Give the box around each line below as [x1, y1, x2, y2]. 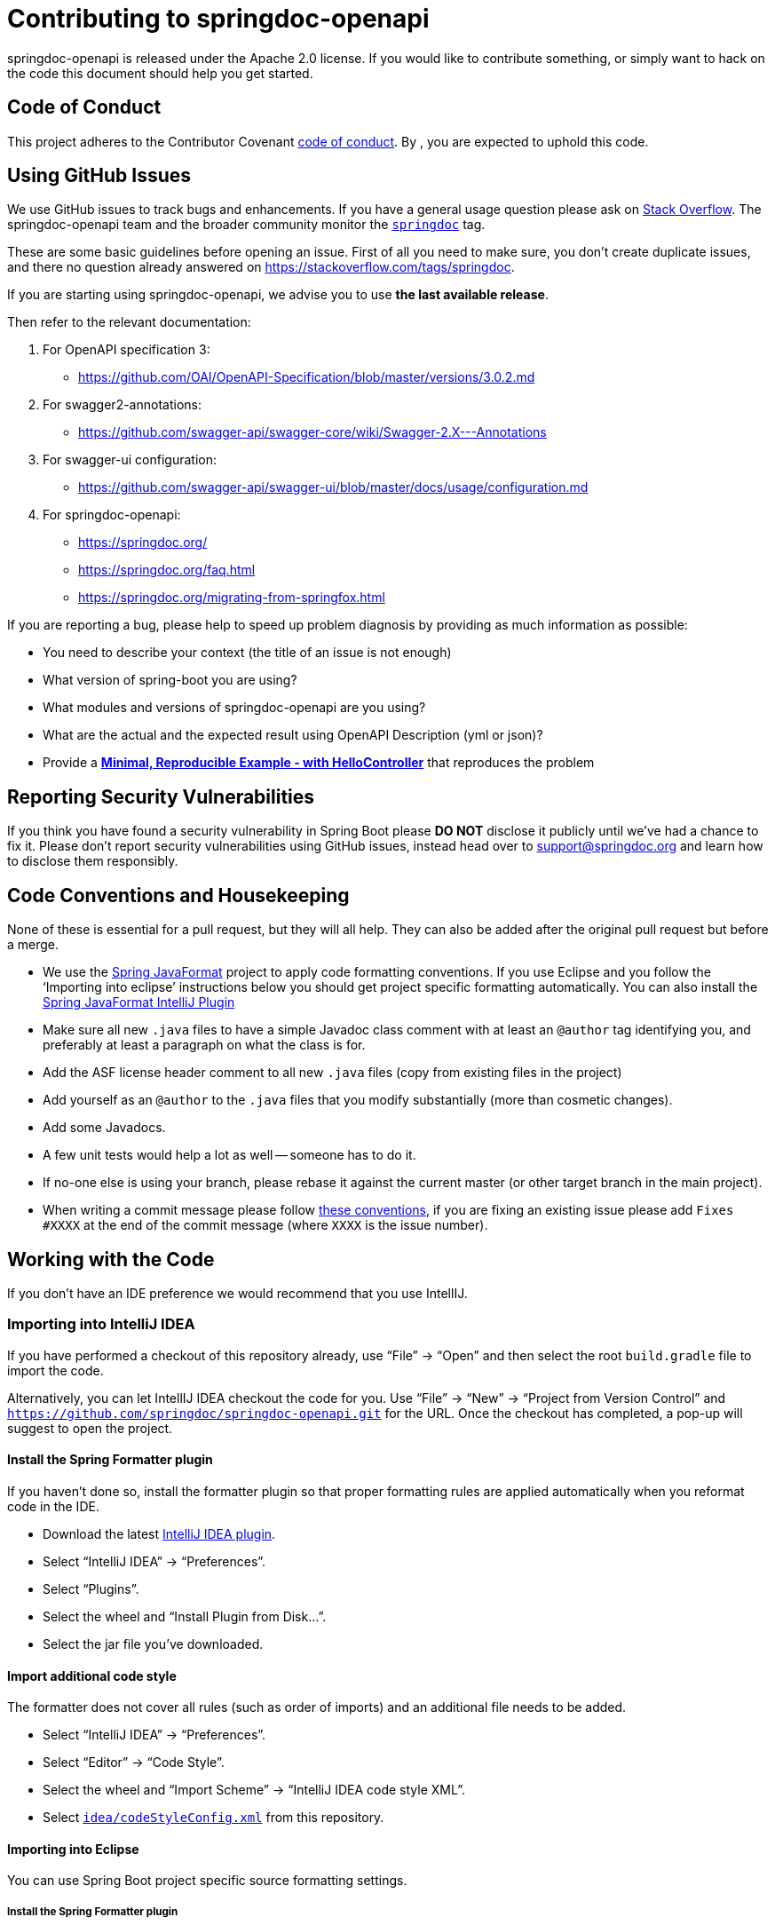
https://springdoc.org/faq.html [78, 562, 256, 578]
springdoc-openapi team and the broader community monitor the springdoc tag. [7, 217, 486, 233]
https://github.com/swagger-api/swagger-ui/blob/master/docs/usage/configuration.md [78, 479, 589, 495]
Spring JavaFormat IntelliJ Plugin [43, 994, 235, 1010]
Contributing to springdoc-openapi [7, 4, 430, 34]
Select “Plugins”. [43, 1580, 139, 1596]
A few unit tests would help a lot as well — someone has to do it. [43, 1147, 416, 1163]
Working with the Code [7, 1248, 215, 1271]
